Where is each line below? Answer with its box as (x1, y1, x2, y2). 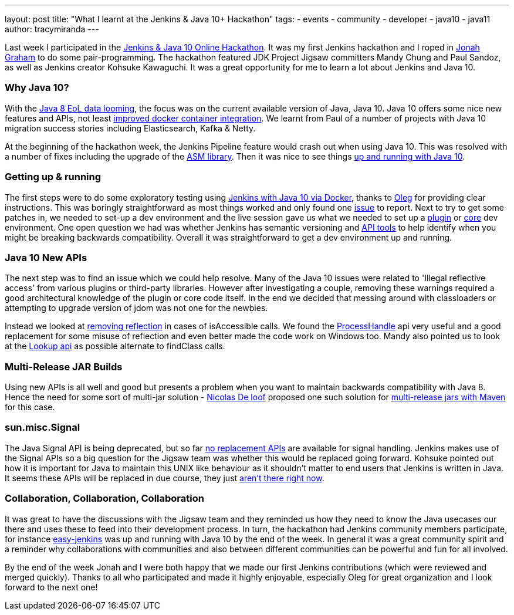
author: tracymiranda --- (5, 24, 99, 34)
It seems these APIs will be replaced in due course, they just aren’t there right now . (5, 472, 324, 483)
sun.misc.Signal (5, 421, 80, 434)
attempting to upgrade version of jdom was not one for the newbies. (5, 303, 268, 313)
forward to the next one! (5, 582, 98, 592)
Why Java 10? (5, 82, 69, 94)
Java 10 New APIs (5, 251, 87, 263)
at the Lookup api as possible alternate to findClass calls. (5, 341, 225, 352)
